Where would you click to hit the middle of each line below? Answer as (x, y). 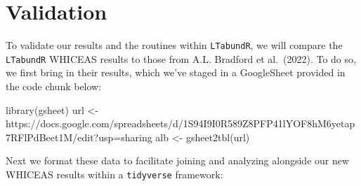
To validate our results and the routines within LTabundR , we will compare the (174, 45)
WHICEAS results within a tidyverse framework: (114, 174)
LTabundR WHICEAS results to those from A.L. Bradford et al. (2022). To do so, (181, 58)
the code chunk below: (54, 86)
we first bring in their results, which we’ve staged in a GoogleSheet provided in (176, 72)
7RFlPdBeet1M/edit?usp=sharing (79, 137)
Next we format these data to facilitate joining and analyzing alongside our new (178, 160)
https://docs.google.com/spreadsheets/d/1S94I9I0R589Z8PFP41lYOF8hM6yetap (180, 123)
